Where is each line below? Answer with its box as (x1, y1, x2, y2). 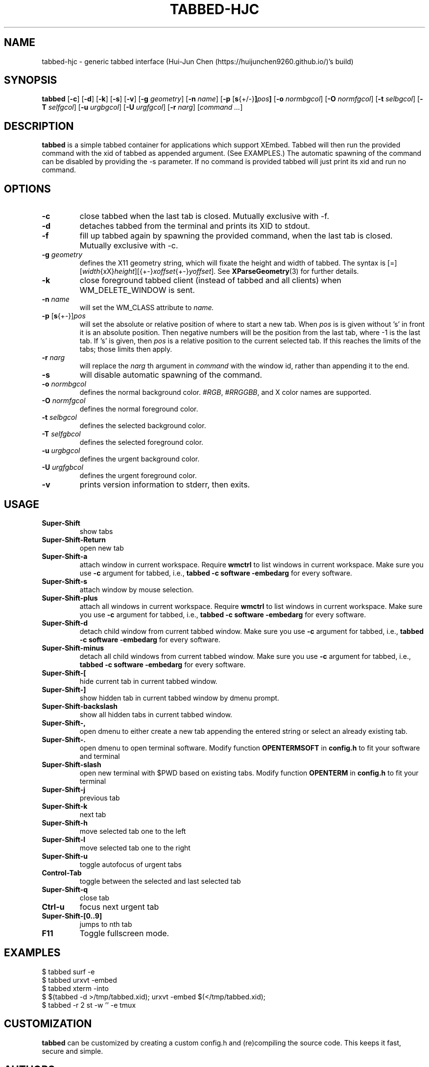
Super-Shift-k (42, 801, 88, 810)
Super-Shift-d (42, 618, 88, 627)
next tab (79, 810, 106, 819)
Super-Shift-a (42, 552, 88, 560)
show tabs (79, 527, 113, 535)
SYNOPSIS (4, 74, 57, 87)
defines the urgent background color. (79, 455, 200, 463)
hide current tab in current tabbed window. (79, 677, 217, 685)
